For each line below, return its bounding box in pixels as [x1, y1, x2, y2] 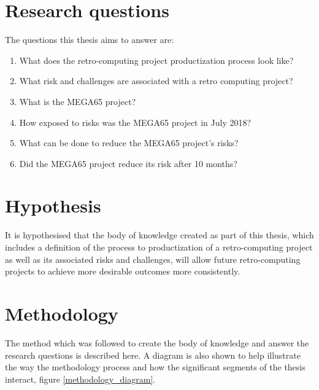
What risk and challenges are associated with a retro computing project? [19, 74, 293, 87]
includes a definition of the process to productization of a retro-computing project [5, 241, 313, 253]
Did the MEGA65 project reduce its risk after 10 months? [19, 157, 237, 170]
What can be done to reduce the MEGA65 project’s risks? [19, 136, 239, 149]
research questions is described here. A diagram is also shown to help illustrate [5, 348, 301, 361]
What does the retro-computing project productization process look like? [19, 53, 294, 66]
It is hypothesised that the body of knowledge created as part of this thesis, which [5, 228, 314, 241]
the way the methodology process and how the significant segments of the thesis [5, 361, 306, 373]
